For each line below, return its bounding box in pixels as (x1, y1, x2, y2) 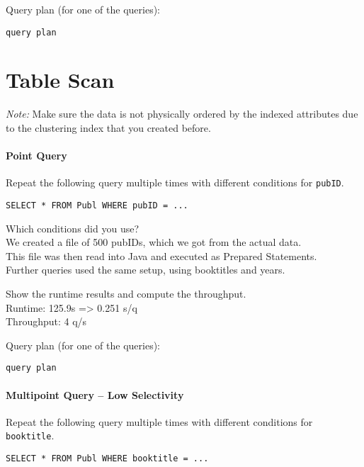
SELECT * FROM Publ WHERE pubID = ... (6, 201, 188, 211)
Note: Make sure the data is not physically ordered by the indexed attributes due (6, 106, 358, 121)
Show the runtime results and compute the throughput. (6, 286, 246, 301)
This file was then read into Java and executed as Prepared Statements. (6, 248, 317, 263)
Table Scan (6, 65, 115, 94)
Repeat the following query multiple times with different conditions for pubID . (6, 175, 344, 190)
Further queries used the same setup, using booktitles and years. (6, 262, 285, 277)
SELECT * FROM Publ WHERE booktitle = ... (6, 454, 209, 464)
